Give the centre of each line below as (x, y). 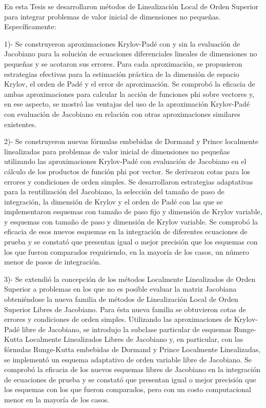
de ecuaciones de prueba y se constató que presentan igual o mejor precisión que (130, 379)
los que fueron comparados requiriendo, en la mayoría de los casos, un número (127, 251)
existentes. (21, 124)
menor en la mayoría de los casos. (57, 399)
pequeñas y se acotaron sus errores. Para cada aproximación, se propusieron (123, 63)
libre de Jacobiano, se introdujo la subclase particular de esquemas (127, 329)
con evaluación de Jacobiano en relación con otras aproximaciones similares (122, 114)
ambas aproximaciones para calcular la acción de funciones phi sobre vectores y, (129, 94)
